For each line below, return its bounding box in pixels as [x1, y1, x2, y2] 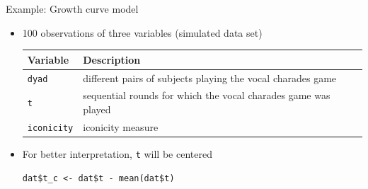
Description [83, 52, 141, 67]
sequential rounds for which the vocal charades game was [83, 88, 330, 103]
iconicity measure [83, 119, 159, 134]
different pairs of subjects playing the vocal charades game [83, 70, 337, 85]
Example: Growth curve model [6, 1, 139, 16]
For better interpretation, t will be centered [22, 147, 212, 161]
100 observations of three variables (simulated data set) [22, 25, 263, 40]
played [83, 102, 111, 117]
